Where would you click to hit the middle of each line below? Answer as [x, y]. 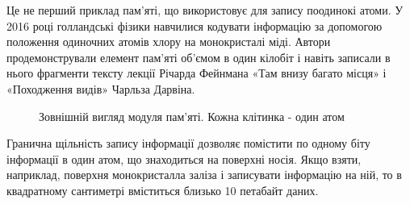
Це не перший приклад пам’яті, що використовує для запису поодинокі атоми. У [205, 10]
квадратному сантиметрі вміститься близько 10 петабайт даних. [163, 190]
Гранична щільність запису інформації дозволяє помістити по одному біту [188, 143]
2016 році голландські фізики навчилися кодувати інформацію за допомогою [195, 25]
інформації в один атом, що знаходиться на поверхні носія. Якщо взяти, [184, 158]
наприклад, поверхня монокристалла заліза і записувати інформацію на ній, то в [204, 175]
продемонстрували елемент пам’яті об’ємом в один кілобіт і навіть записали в [199, 57]
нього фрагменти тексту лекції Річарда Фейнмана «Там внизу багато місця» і [197, 73]
